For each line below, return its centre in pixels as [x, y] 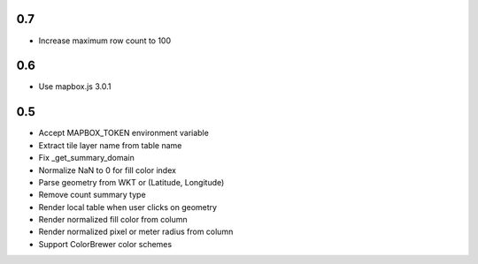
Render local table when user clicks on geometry [127, 207]
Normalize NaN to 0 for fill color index [108, 170]
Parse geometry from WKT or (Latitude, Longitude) [131, 182]
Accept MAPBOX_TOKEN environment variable [124, 133]
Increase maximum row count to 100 [105, 41]
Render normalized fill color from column [113, 220]
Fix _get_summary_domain [86, 158]
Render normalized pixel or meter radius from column [136, 232]
